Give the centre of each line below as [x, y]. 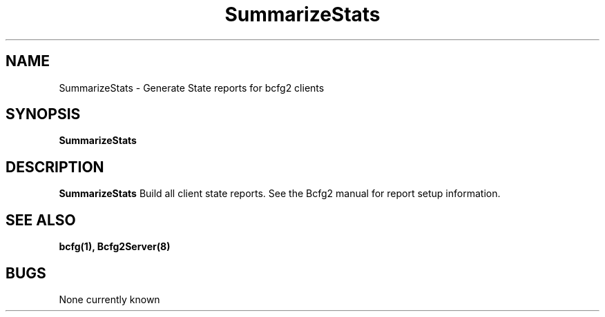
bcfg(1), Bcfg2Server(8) [115, 247]
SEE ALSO [41, 220]
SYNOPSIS [43, 114]
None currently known [109, 299]
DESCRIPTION [55, 167]
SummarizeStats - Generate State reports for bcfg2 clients [192, 88]
